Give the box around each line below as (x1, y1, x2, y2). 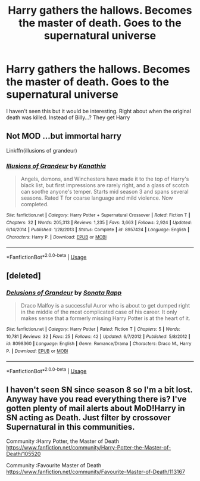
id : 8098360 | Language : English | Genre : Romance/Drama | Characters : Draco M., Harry (6, 341, 192, 347)
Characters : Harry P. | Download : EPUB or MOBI (6, 234, 107, 240)
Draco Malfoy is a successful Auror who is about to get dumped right (20, 302, 190, 309)
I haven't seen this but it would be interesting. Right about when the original (6, 107, 192, 114)
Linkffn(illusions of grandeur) (6, 147, 77, 154)
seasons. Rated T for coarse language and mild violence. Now (20, 194, 174, 201)
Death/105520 (6, 451, 41, 458)
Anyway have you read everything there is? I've (6, 394, 187, 404)
